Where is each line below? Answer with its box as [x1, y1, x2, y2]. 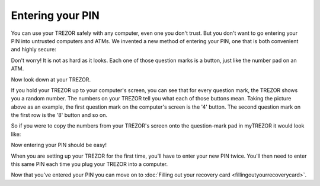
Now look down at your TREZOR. [11, 76, 91, 83]
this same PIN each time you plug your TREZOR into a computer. [11, 161, 168, 168]
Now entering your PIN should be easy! [11, 142, 107, 149]
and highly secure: [11, 46, 56, 53]
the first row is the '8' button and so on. [11, 112, 108, 119]
